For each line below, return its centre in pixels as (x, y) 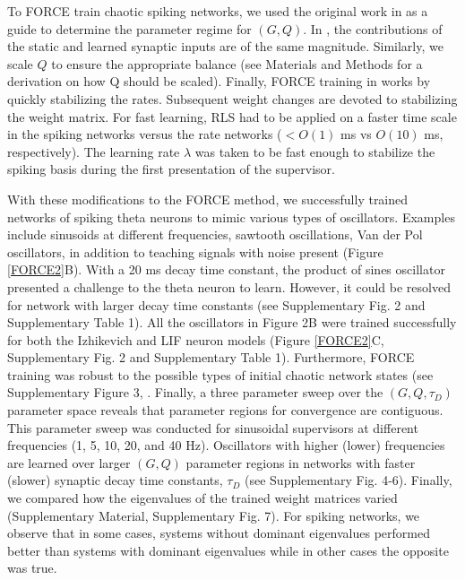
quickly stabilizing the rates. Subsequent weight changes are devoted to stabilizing (232, 98)
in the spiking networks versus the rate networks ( (145, 134)
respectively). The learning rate (94, 151)
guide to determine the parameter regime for (129, 28)
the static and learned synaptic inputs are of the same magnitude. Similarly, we (225, 46)
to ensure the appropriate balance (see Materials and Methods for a (237, 63)
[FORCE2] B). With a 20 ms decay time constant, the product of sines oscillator (226, 269)
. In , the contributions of (373, 28)
